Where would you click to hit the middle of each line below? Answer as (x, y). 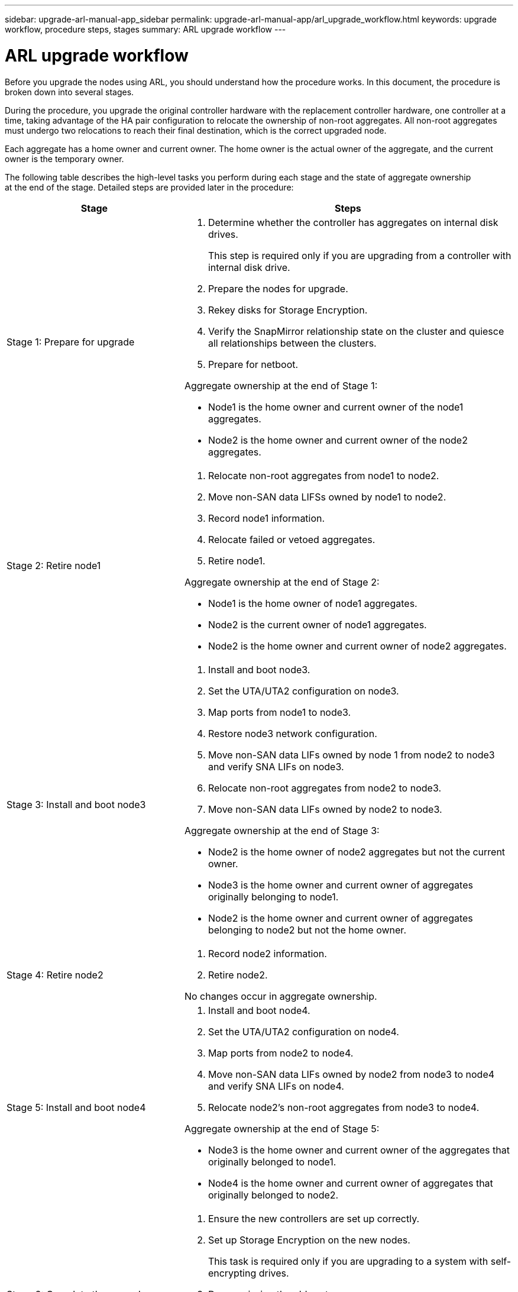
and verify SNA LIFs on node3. (276, 766)
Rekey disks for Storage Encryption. (288, 310)
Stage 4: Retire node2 (55, 975)
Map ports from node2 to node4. (281, 1053)
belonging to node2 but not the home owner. (307, 930)
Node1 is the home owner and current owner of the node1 (336, 407)
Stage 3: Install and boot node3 (76, 804)
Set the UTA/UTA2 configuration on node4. (303, 1031)
